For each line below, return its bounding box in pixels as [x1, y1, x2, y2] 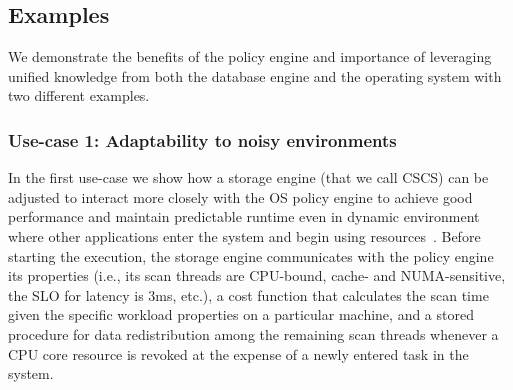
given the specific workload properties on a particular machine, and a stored [8, 304, 474, 325]
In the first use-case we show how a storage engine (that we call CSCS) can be [8, 167, 489, 188]
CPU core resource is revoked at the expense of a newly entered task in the [8, 343, 469, 364]
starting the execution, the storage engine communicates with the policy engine [8, 245, 494, 266]
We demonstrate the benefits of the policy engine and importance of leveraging [8, 46, 492, 67]
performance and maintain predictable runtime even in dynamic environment [8, 206, 480, 227]
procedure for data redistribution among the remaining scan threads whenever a [8, 323, 499, 344]
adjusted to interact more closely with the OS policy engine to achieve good [8, 186, 473, 207]
